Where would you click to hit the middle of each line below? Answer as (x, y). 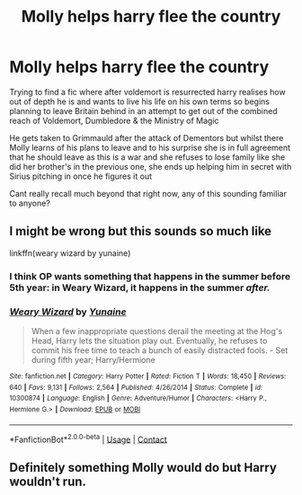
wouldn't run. (48, 481)
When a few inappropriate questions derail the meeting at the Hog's (157, 331)
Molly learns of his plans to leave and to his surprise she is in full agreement (150, 147)
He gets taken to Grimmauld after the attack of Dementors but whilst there (147, 137)
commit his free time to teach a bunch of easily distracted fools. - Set (160, 350)
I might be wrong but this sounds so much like (141, 231)
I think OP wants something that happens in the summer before (150, 276)
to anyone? (30, 203)
